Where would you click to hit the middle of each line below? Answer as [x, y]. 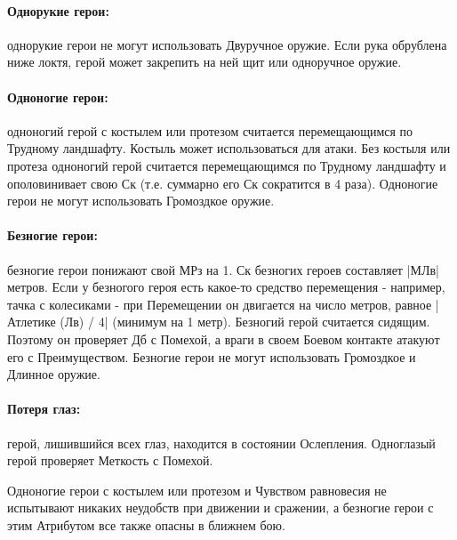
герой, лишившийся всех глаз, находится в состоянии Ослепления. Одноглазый [221, 443]
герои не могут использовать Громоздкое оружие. [141, 201]
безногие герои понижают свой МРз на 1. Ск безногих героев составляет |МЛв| [223, 269]
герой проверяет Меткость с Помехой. [110, 460]
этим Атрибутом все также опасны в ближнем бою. [146, 524]
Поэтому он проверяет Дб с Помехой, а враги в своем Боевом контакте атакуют [224, 339]
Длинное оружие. [54, 374]
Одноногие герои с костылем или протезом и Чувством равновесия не [197, 490]
